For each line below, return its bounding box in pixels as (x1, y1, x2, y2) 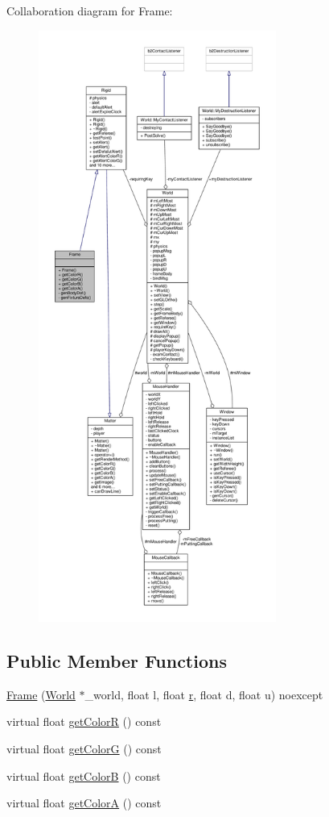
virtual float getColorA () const (6, 794, 162, 811)
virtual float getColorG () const (6, 740, 162, 757)
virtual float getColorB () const (6, 767, 161, 784)
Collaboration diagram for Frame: (6, 2, 173, 19)
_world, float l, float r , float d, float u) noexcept (84, 686, 323, 702)
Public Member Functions (6, 648, 227, 673)
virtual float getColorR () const (6, 713, 162, 730)
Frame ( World (6, 686, 76, 702)
